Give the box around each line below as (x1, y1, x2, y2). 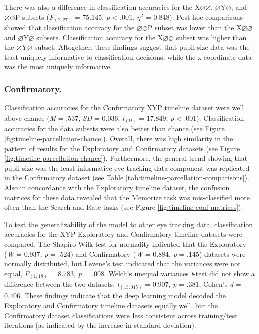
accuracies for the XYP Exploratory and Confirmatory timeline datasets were (4, 229, 242, 239)
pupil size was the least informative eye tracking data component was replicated (4, 162, 250, 173)
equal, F (4, 268, 29, 278)
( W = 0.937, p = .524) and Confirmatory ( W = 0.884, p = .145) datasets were (4, 248, 246, 259)
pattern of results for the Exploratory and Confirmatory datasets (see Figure (4, 143, 240, 153)
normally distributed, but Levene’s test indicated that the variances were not (4, 258, 241, 269)
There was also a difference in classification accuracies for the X (4, 2, 200, 12)
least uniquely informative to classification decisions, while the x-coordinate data (4, 51, 252, 62)
